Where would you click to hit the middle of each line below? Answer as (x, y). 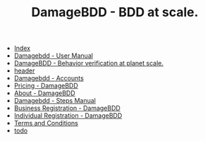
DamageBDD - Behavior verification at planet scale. (89, 63)
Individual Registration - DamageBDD (68, 116)
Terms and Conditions (46, 123)
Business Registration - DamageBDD (67, 108)
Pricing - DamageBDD (46, 86)
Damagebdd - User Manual (54, 56)
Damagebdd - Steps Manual (55, 101)
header (24, 70)
